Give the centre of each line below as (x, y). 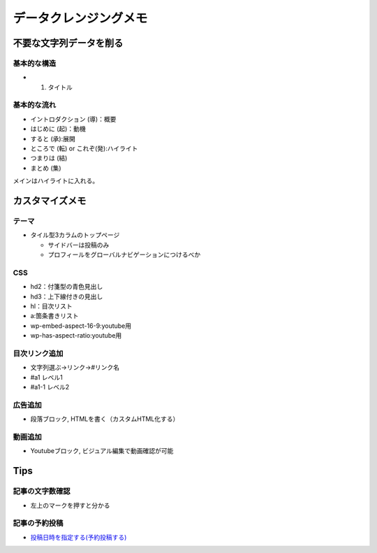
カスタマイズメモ (50, 201)
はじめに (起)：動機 (58, 129)
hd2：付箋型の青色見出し (67, 287)
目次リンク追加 (38, 353)
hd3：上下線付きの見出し (67, 296)
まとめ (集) (46, 168)
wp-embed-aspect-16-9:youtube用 (81, 326)
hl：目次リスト (51, 306)
